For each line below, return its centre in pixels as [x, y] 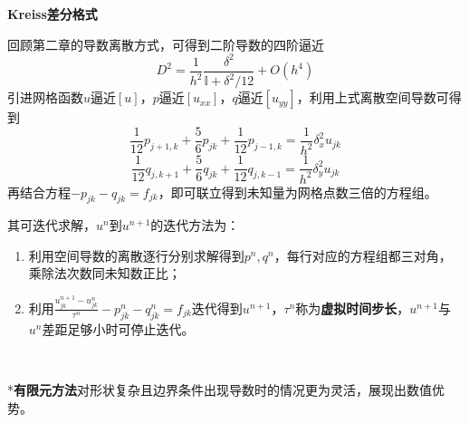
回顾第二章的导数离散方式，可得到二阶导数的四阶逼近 [166, 44]
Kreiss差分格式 [53, 14]
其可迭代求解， [52, 225]
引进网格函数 [45, 97]
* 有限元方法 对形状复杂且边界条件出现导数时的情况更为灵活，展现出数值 [220, 389]
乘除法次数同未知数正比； [105, 273]
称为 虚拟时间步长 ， [353, 308]
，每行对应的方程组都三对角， [363, 255]
